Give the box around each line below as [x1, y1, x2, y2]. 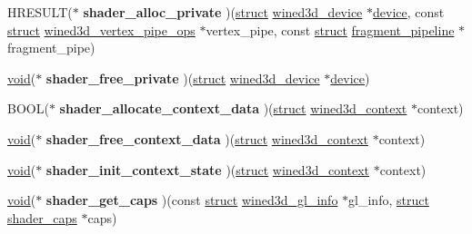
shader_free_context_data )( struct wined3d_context [45, 129, 368, 148]
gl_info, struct [348, 190, 429, 210]
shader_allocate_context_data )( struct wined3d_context [59, 99, 407, 118]
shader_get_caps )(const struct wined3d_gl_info [45, 190, 338, 210]
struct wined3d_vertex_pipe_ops [7, 20, 196, 39]
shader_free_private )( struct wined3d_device [45, 68, 320, 87]
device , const [373, 3, 445, 21]
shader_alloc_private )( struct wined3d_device [83, 3, 363, 21]
